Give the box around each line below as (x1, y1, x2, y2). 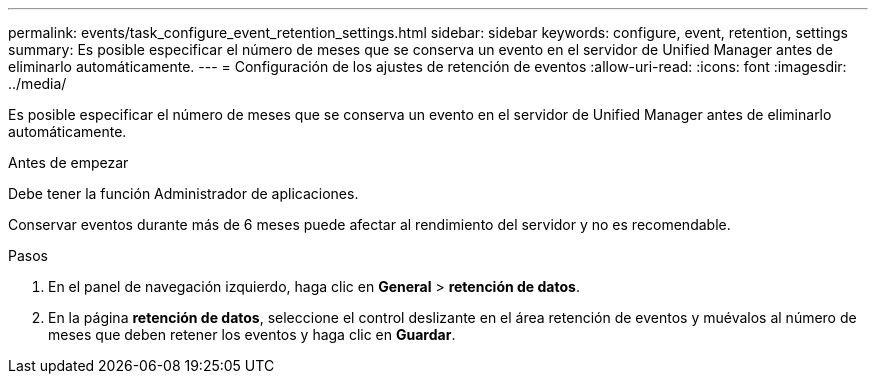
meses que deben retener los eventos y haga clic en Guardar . (48, 326, 456, 343)
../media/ (8, 75, 67, 92)
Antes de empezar (8, 154, 129, 171)
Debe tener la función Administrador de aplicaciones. (8, 185, 359, 202)
